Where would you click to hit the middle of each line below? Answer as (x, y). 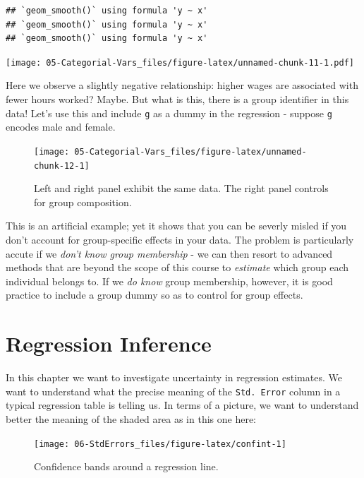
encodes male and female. (61, 127)
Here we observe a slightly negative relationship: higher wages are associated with (182, 85)
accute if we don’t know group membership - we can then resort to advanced (169, 253)
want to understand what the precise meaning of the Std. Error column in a (173, 391)
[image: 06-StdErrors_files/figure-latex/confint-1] (160, 444)
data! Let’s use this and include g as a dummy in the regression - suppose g (169, 113)
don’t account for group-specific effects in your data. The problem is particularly (180, 239)
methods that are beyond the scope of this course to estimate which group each (177, 267)
